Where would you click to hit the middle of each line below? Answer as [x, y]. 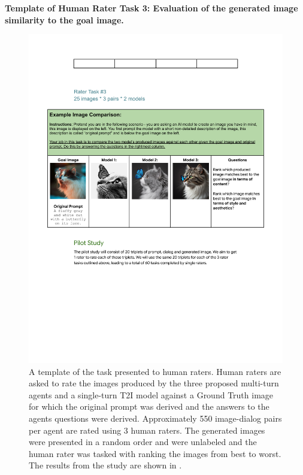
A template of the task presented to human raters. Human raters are [155, 371]
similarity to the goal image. [64, 19]
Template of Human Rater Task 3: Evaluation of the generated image [151, 8]
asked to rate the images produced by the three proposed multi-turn [154, 383]
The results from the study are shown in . [105, 465]
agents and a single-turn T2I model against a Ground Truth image [151, 394]
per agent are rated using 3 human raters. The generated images [147, 430]
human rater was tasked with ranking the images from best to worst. [155, 453]
